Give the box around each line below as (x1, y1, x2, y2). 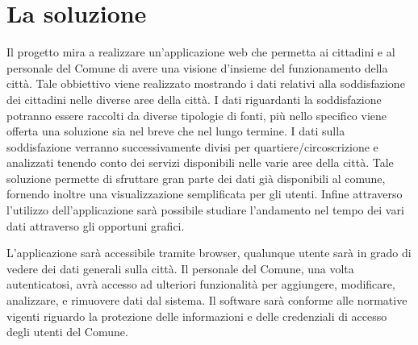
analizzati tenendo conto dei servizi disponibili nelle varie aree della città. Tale (6, 154, 394, 171)
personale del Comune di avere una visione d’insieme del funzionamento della (6, 59, 388, 76)
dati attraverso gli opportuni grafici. (6, 217, 185, 234)
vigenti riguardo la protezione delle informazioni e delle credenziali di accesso (6, 307, 387, 324)
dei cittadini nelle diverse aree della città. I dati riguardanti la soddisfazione (6, 90, 382, 107)
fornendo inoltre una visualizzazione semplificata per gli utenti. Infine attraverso (6, 185, 403, 202)
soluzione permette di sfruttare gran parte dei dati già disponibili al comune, (6, 169, 386, 186)
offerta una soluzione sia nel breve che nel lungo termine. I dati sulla (6, 123, 345, 139)
